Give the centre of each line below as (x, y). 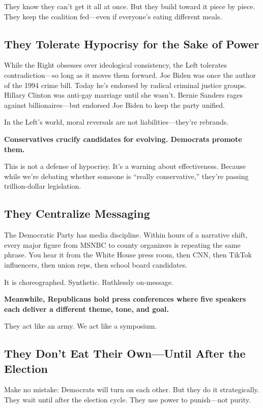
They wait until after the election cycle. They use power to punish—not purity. (127, 400)
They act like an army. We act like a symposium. (81, 326)
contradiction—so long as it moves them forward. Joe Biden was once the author (130, 75)
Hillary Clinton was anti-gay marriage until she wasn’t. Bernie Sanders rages (124, 95)
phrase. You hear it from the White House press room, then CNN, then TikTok (128, 255)
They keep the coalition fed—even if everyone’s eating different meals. (113, 16)
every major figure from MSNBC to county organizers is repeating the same (122, 244)
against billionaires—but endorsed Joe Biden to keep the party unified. (114, 105)
